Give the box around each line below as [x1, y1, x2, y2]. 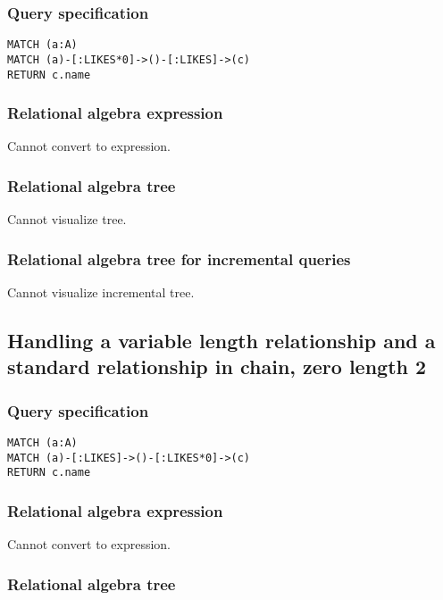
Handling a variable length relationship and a [7, 327, 436, 354]
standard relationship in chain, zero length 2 [7, 353, 427, 380]
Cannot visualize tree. [7, 210, 127, 229]
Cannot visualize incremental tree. [7, 283, 195, 302]
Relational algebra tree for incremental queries [7, 247, 351, 270]
